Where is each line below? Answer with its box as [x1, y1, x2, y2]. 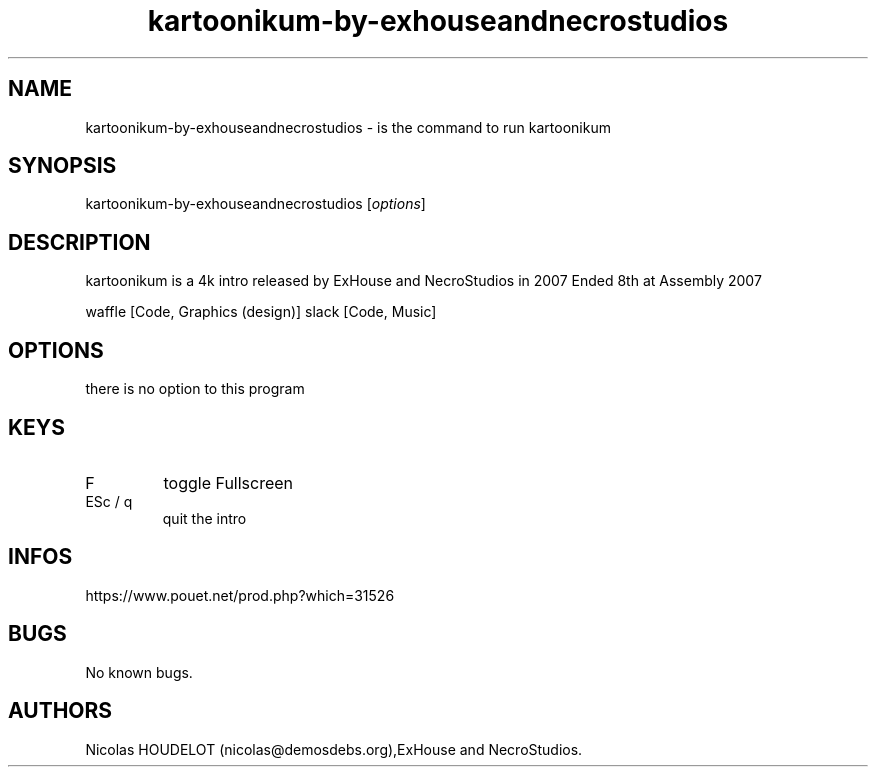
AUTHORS [8, 698, 113, 724]
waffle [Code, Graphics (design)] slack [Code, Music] [85, 303, 437, 321]
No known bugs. [85, 663, 193, 681]
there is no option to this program [85, 380, 305, 398]
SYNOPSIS [8, 153, 117, 179]
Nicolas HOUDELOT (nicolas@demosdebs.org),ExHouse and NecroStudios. [85, 740, 583, 758]
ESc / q [85, 492, 133, 510]
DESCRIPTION [8, 229, 151, 255]
